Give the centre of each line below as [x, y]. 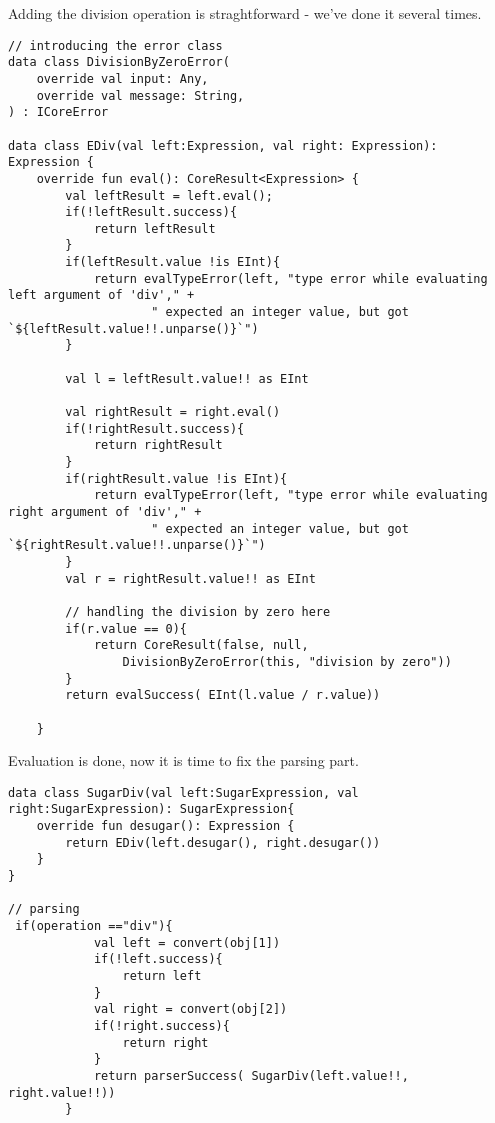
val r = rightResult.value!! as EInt [190, 578]
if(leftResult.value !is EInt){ [173, 262]
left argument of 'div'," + [101, 295]
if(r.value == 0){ [126, 628]
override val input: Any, [122, 78]
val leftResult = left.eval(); [169, 195]
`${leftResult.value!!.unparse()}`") [133, 328]
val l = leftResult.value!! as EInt [187, 378]
